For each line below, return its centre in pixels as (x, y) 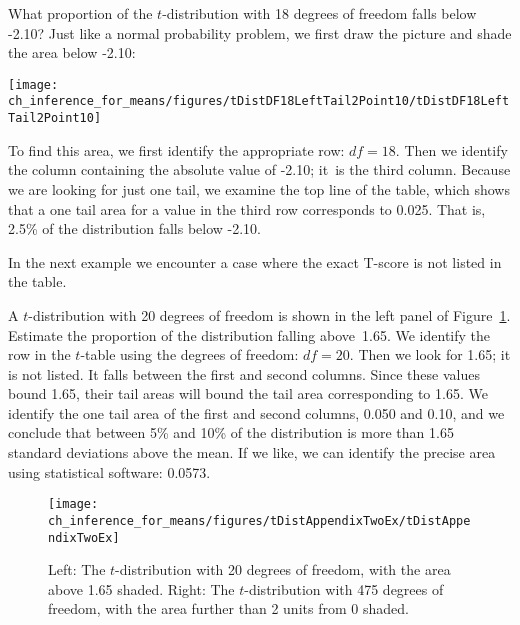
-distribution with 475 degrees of (344, 588)
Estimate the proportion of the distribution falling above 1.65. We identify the (249, 334)
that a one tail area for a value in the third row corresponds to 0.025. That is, (247, 208)
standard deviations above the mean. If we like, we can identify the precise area (252, 452)
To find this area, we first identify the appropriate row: (176, 149)
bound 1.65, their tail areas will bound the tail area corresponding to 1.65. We (248, 393)
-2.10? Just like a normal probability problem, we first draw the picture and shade (260, 32)
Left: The (77, 569)
